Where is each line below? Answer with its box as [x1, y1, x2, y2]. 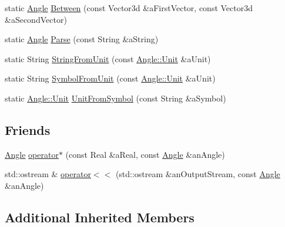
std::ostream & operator [5, 168, 91, 180]
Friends [5, 120, 51, 138]
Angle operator [5, 148, 59, 160]
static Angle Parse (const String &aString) [5, 33, 159, 45]
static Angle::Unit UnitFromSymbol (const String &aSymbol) [5, 92, 226, 104]
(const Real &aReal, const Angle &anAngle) [65, 148, 225, 160]
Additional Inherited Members [5, 208, 195, 226]
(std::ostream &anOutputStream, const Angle [115, 168, 280, 180]
